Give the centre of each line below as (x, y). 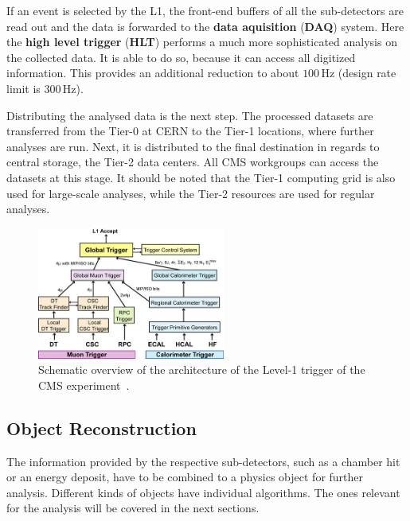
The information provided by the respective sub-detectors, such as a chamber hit (203, 461)
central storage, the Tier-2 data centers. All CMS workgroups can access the (193, 162)
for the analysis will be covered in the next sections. (133, 508)
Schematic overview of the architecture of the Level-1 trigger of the (202, 369)
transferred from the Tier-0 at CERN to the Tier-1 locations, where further (190, 131)
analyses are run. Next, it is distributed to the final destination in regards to (193, 146)
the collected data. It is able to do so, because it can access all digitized (181, 57)
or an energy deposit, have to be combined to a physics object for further (185, 477)
